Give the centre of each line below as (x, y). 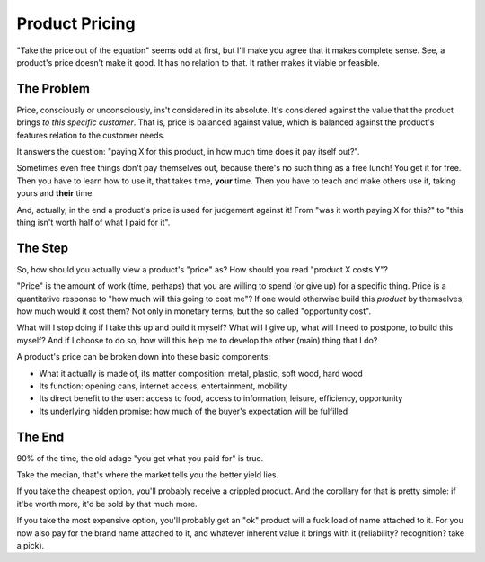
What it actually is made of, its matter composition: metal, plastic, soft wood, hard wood (201, 373)
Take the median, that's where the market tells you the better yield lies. (147, 475)
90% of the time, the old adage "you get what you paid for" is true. (140, 458)
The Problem (53, 89)
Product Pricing (76, 23)
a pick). (31, 546)
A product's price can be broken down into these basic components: (144, 357)
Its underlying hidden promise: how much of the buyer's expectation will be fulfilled (194, 411)
